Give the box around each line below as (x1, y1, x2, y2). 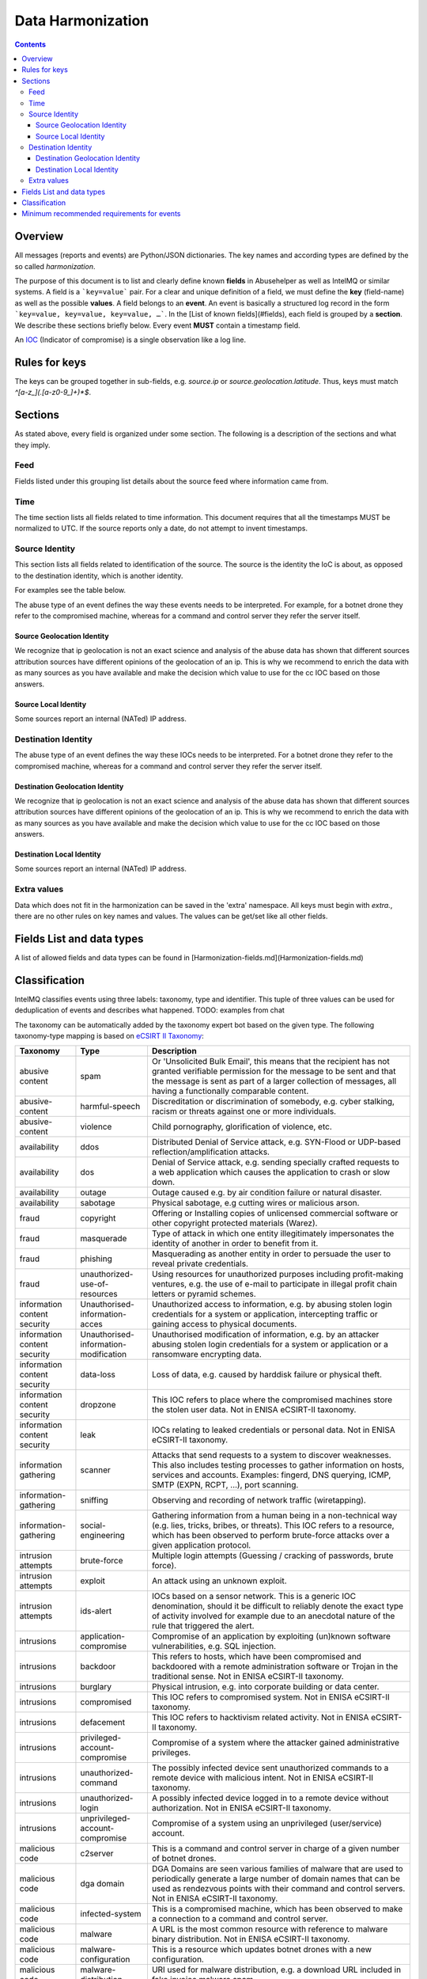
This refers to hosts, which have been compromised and (151, 1651, 361, 1662)
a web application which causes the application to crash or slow (151, 1167, 391, 1178)
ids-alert (80, 1605, 112, 1616)
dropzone (80, 1400, 116, 1411)
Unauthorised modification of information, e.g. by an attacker (151, 1329, 380, 1340)
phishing (80, 1253, 112, 1264)
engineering (80, 1530, 126, 1541)
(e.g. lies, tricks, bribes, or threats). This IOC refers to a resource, (151, 1520, 395, 1531)
